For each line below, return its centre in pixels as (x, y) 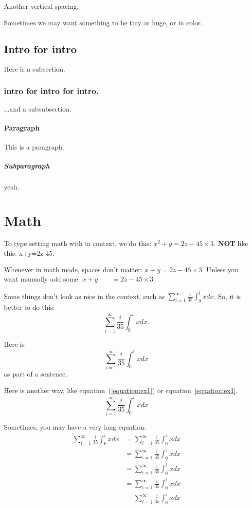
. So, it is (227, 296)
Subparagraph (27, 165)
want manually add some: (42, 279)
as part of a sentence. (36, 373)
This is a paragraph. (34, 146)
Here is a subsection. (35, 69)
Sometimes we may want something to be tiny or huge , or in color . (103, 22)
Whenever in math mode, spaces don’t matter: (73, 269)
